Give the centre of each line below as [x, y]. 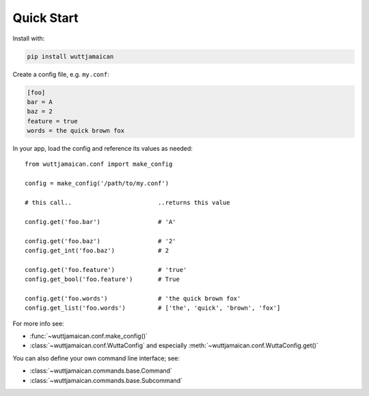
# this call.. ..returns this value [127, 202]
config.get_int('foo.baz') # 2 [97, 250]
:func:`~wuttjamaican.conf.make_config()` [89, 336]
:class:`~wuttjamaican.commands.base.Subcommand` [106, 380]
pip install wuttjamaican [70, 56]
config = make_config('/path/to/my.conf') [97, 184]
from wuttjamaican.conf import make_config [99, 164]
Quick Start [45, 18]
